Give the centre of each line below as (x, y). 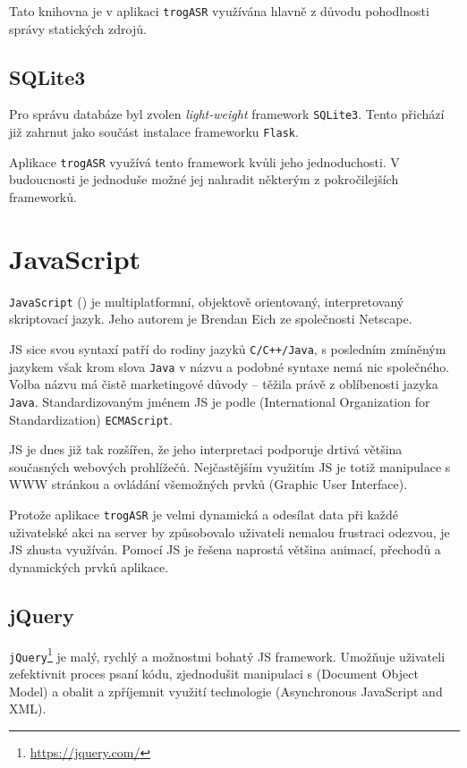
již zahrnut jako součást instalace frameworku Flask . (154, 132)
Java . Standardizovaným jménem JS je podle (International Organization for (220, 401)
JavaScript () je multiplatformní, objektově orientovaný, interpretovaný (207, 301)
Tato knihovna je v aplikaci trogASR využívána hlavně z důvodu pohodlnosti (219, 11)
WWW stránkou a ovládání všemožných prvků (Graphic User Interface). (208, 484)
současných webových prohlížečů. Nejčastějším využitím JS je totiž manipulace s (230, 466)
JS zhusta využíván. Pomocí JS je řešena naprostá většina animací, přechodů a (225, 549)
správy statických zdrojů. (78, 28)
